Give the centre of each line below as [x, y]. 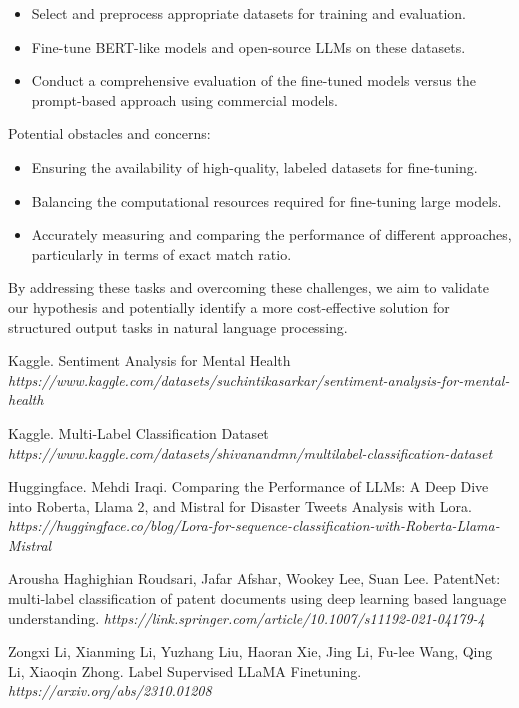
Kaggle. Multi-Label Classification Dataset [138, 432]
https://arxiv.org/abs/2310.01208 [110, 690]
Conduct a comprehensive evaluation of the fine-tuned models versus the [253, 80]
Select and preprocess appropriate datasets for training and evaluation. [248, 13]
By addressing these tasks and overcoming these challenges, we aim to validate [249, 287]
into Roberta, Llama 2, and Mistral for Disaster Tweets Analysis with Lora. [240, 505]
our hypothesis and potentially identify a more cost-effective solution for [229, 306]
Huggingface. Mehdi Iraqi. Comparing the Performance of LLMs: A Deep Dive [248, 486]
